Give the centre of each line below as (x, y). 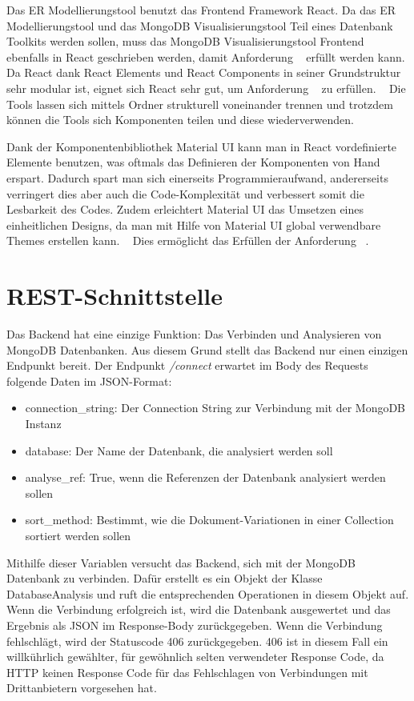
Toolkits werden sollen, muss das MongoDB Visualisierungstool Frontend (185, 41)
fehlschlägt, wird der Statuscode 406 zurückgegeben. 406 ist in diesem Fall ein (197, 641)
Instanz (43, 423)
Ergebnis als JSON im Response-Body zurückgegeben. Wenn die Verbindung (195, 625)
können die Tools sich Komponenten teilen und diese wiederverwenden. (180, 120)
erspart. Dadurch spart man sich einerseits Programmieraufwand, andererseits (197, 177)
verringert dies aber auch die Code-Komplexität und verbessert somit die (185, 193)
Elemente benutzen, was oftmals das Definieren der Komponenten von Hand (193, 162)
